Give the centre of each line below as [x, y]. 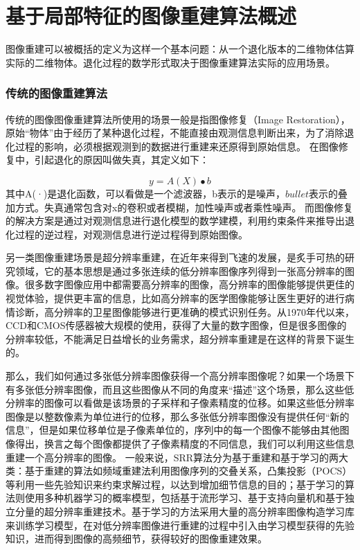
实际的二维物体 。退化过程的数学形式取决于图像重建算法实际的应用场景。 [170, 62]
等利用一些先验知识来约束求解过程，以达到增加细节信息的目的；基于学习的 [175, 484]
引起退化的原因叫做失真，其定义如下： [121, 160]
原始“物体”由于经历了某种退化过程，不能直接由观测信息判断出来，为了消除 [175, 133]
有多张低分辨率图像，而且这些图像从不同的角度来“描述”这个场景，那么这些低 [180, 389]
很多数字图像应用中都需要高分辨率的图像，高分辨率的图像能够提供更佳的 [189, 284]
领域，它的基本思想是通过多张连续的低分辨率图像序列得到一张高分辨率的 [180, 270]
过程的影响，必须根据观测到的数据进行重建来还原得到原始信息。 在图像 [177, 146]
